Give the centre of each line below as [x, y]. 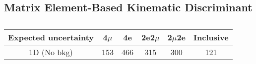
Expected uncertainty [51, 37]
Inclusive [211, 37]
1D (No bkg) [51, 52]
